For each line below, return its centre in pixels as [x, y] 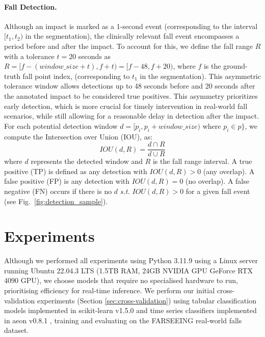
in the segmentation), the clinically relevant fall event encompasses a [132, 36]
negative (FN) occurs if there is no [58, 191]
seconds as [95, 56]
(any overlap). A [229, 171]
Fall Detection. [31, 6]
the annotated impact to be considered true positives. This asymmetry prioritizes [131, 95]
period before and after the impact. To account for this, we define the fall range [128, 46]
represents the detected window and [87, 161]
